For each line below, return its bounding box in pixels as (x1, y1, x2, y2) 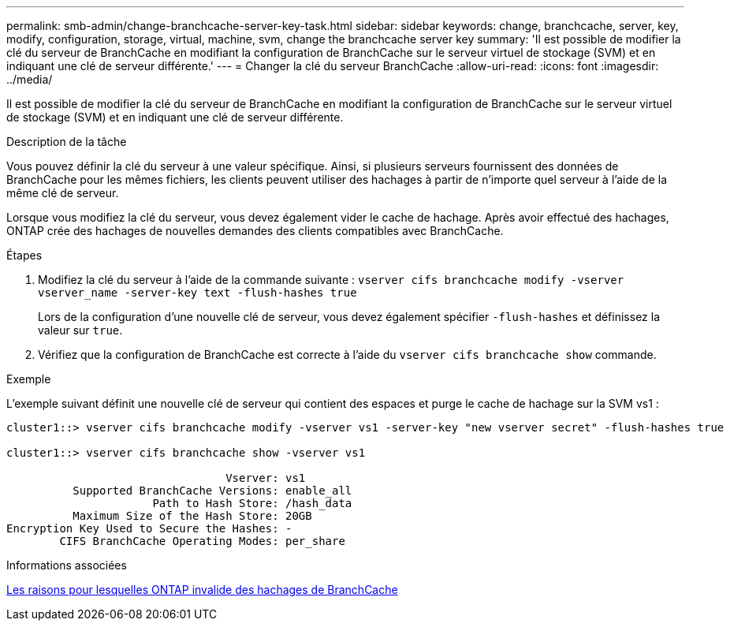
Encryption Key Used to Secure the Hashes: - (6, 522, 292, 535)
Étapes (6, 248, 43, 262)
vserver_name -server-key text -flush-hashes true (38, 286, 357, 299)
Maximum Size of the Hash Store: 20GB (73, 509, 312, 522)
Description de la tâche (6, 135, 127, 148)
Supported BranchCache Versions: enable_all (73, 484, 352, 497)
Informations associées (6, 558, 127, 572)
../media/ (6, 73, 53, 86)
